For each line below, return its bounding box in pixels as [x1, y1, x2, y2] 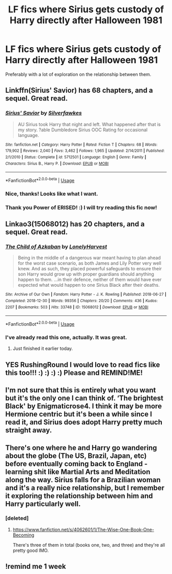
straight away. [5, 426, 52, 434]
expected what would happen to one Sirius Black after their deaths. [17, 282, 160, 288]
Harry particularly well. [5, 499, 81, 508]
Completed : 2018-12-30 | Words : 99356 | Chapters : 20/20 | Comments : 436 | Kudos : [5, 299, 158, 304]
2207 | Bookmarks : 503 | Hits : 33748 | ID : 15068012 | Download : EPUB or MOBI [5, 304, 148, 310]
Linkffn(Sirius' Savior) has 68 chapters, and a [5, 86, 153, 95]
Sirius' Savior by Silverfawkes [5, 109, 82, 116]
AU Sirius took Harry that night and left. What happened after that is [17, 121, 161, 127]
